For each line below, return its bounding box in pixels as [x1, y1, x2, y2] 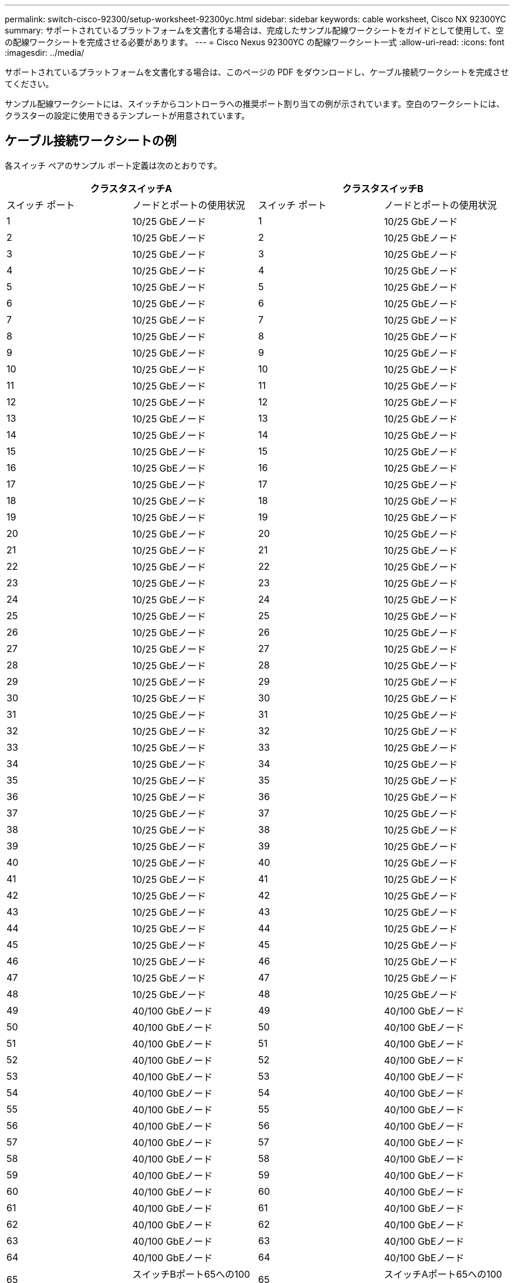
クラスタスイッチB [342, 182, 424, 194]
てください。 [5, 79, 54, 89]
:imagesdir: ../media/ [5, 48, 84, 58]
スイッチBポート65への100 [132, 1268, 251, 1280]
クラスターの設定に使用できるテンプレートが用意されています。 [5, 110, 250, 120]
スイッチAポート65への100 [384, 1268, 502, 1280]
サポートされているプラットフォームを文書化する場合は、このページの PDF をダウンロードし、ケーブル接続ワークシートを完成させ [5, 67, 509, 77]
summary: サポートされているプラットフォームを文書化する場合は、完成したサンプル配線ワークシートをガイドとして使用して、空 [5, 25, 504, 35]
